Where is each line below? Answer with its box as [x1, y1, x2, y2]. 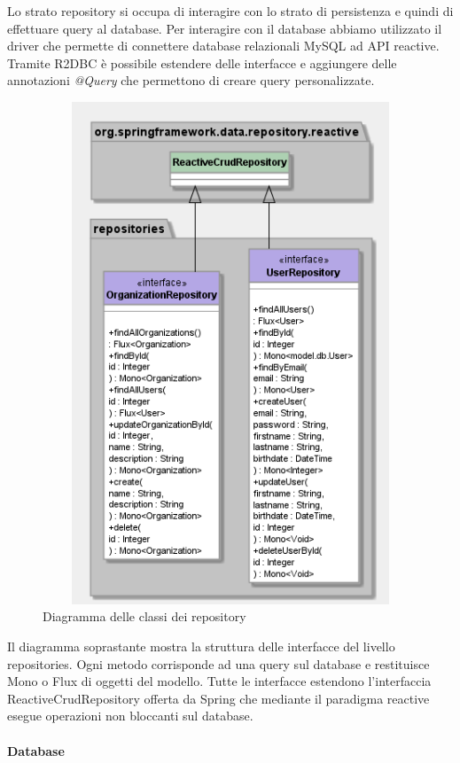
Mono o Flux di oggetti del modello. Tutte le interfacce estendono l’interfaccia [7, 672, 432, 690]
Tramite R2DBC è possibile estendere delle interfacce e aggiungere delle [7, 53, 397, 72]
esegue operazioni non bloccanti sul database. [7, 706, 253, 725]
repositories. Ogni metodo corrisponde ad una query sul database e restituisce [7, 654, 430, 673]
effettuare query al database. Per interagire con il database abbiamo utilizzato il [7, 19, 442, 37]
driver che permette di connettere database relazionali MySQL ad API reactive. [7, 36, 440, 55]
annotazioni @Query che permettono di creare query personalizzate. [7, 71, 375, 90]
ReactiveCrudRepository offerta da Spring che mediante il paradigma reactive [7, 689, 430, 707]
